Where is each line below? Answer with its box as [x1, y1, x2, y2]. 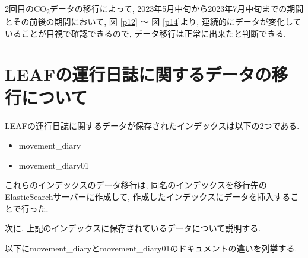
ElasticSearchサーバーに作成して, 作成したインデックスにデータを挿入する [5, 191, 291, 202]
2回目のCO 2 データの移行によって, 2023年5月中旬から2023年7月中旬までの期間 [5, 2, 304, 16]
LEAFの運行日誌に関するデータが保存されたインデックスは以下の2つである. [5, 119, 300, 131]
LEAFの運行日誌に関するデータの [5, 62, 272, 86]
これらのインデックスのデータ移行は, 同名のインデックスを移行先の [5, 179, 267, 191]
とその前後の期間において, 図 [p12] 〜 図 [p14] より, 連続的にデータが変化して [5, 15, 301, 28]
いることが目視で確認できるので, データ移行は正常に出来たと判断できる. [5, 27, 286, 39]
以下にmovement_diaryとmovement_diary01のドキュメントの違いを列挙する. [5, 241, 297, 254]
